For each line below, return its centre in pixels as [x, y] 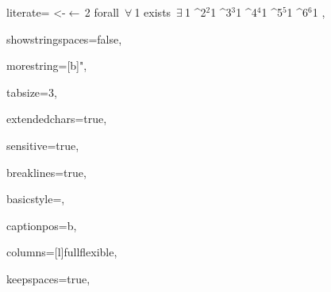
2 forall [102, 12]
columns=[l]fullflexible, [62, 252]
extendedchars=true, [57, 119]
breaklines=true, [46, 172]
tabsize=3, [32, 92]
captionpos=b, [42, 225]
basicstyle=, [36, 199]
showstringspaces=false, [64, 38]
